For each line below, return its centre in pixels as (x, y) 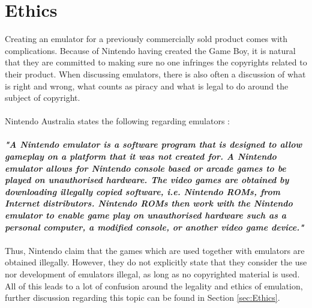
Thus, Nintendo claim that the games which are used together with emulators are (155, 250)
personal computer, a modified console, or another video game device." (154, 227)
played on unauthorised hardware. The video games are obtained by (147, 180)
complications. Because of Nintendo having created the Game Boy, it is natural (150, 50)
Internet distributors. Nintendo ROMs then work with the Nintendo (149, 203)
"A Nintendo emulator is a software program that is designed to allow (154, 144)
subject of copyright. (43, 98)
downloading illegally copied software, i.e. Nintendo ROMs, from (142, 191)
